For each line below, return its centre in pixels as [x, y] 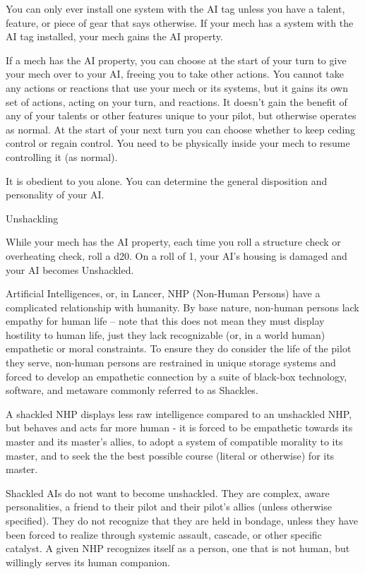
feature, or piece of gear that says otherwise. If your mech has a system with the [180, 22]
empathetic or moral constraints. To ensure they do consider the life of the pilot [179, 348]
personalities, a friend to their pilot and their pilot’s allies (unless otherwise [169, 507]
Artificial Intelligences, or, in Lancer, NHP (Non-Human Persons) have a [163, 293]
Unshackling [32, 218]
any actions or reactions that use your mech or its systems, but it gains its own [177, 87]
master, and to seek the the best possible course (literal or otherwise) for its [170, 455]
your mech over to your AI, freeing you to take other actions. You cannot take [175, 74]
